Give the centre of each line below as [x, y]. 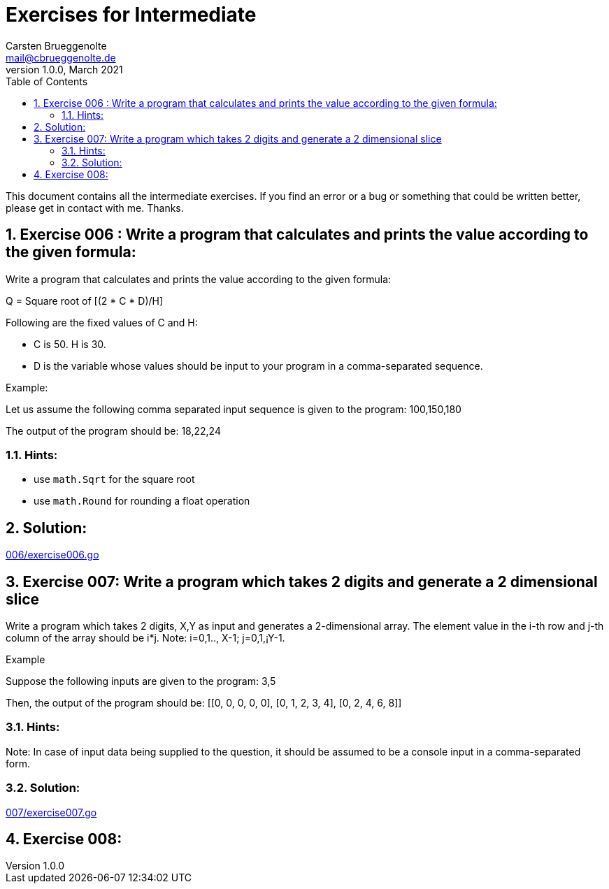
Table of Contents [47, 81]
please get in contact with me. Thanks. [95, 208]
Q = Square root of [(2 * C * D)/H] [85, 301]
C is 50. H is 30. [70, 344]
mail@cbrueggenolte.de [61, 57]
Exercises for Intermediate [131, 15]
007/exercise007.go [51, 812]
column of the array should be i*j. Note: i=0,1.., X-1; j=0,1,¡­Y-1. [145, 638]
